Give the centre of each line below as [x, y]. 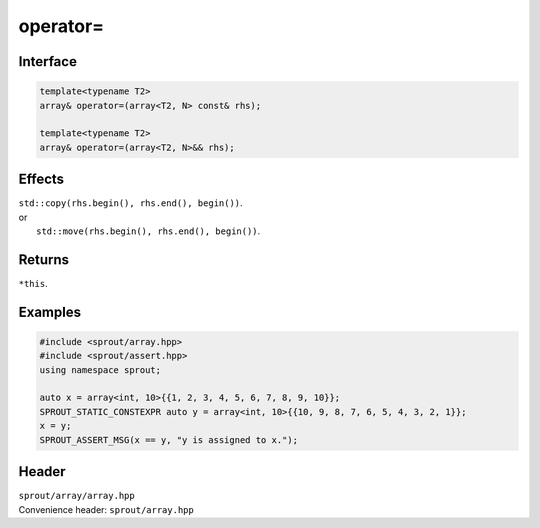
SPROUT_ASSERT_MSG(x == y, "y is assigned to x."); [169, 439]
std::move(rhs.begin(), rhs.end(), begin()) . [148, 231]
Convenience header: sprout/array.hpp [106, 509]
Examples [50, 311]
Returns [44, 259]
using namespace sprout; [100, 369]
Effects [41, 179]
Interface [47, 61]
